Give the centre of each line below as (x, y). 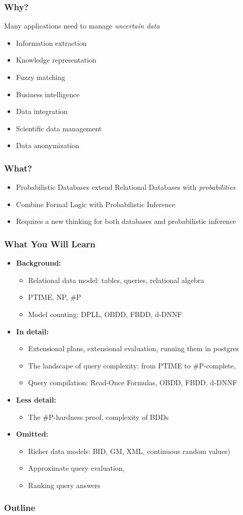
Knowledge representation (56, 60)
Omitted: (32, 434)
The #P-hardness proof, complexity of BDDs (98, 417)
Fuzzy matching (41, 77)
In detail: (32, 331)
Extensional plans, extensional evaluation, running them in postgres (133, 348)
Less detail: (36, 399)
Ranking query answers (64, 485)
